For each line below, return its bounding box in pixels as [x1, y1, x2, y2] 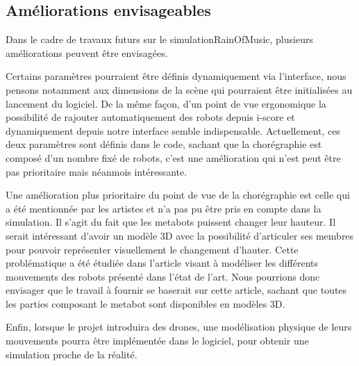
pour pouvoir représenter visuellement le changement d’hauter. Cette [6, 242, 299, 256]
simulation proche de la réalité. [6, 347, 137, 361]
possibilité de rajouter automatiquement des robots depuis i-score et [6, 110, 295, 124]
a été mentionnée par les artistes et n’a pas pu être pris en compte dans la [6, 201, 322, 215]
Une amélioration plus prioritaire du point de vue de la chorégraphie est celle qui [6, 188, 350, 202]
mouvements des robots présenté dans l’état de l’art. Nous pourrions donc [6, 269, 320, 283]
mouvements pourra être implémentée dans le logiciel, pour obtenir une [6, 333, 309, 348]
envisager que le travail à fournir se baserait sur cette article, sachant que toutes [6, 283, 347, 297]
